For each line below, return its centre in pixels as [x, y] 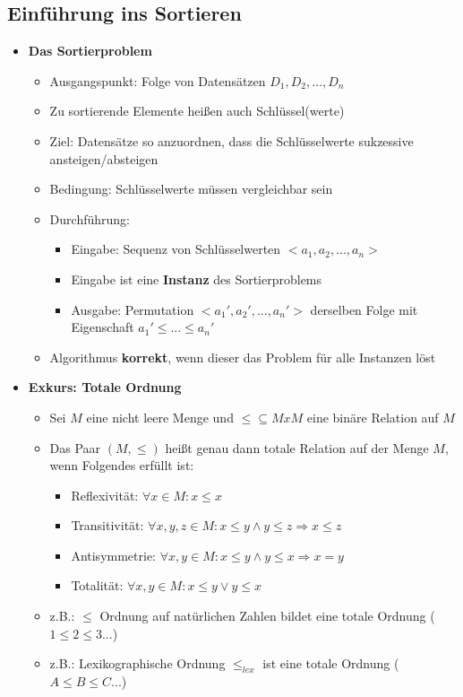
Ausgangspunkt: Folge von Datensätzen [158, 80]
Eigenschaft [103, 327]
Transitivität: [107, 525]
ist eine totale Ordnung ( [331, 663]
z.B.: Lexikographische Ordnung [137, 663]
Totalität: [97, 585]
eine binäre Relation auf [373, 417]
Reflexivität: [105, 495]
